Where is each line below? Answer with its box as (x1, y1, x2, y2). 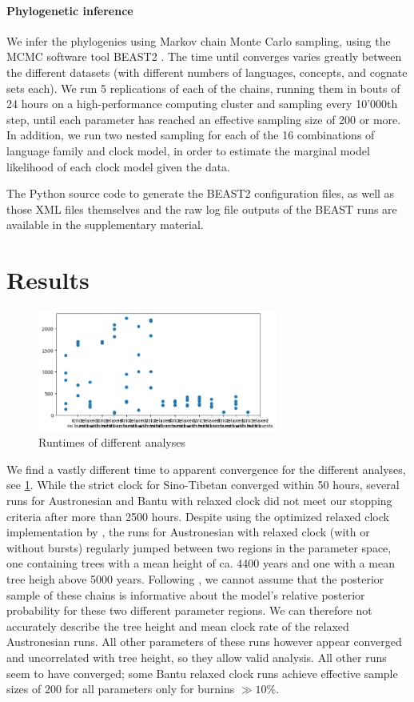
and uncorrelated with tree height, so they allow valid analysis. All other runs (6, 649, 387, 665)
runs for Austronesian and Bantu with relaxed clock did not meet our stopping (6, 492, 392, 509)
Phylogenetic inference (6, 2, 133, 18)
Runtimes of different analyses (38, 434, 186, 451)
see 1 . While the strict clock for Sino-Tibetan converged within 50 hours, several (6, 476, 400, 493)
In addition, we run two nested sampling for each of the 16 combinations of (6, 126, 375, 143)
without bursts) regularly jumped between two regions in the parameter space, (6, 539, 392, 556)
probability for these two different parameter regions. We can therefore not (6, 602, 372, 619)
